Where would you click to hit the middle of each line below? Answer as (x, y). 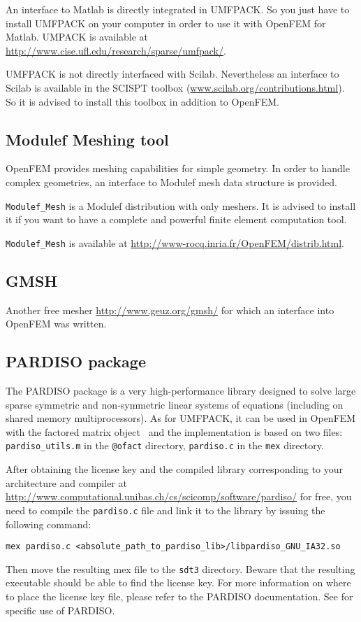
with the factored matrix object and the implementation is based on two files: (174, 431)
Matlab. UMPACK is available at (77, 37)
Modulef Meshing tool (87, 139)
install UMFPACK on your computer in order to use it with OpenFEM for (166, 23)
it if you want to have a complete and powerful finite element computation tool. (176, 219)
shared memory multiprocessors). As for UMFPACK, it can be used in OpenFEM (181, 418)
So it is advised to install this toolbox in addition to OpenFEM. (142, 101)
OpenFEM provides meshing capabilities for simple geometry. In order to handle (178, 168)
